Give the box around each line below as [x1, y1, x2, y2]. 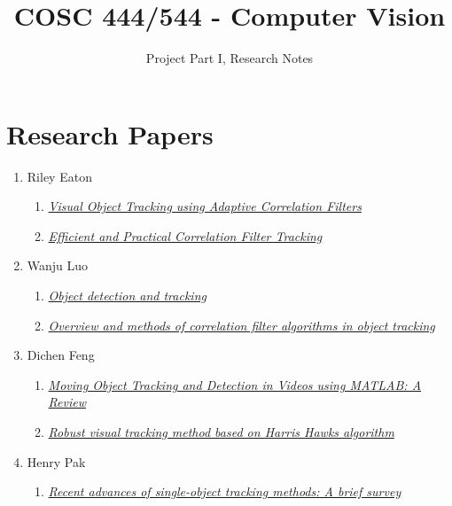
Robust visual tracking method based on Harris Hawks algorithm [48, 423, 394, 440]
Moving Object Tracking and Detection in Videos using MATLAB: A [48, 375, 422, 393]
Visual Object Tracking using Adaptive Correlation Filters [48, 197, 362, 215]
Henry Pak [27, 452, 86, 471]
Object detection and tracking [48, 286, 207, 305]
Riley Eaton [27, 167, 92, 185]
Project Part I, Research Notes [145, 49, 314, 67]
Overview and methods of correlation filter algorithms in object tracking [48, 315, 435, 334]
